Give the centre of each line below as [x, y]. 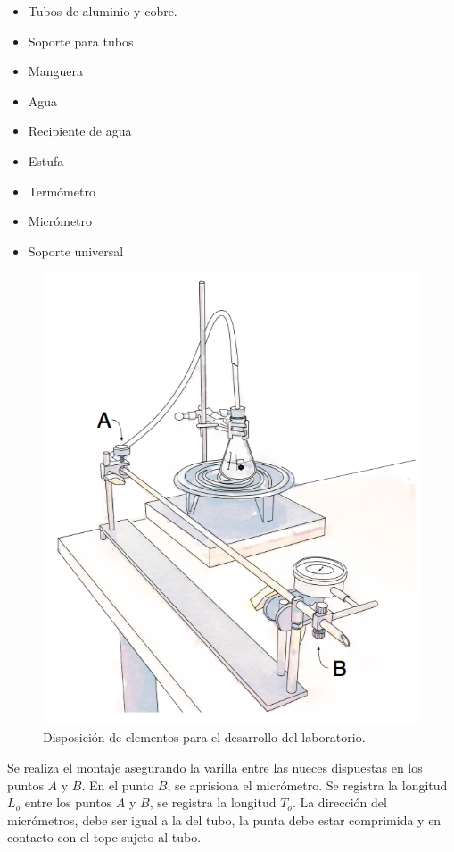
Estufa [46, 160]
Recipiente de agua [80, 131]
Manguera [55, 71]
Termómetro [62, 191]
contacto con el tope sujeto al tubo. [104, 837]
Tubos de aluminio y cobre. [103, 11]
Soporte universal [76, 251]
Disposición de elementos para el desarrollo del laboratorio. [204, 737]
